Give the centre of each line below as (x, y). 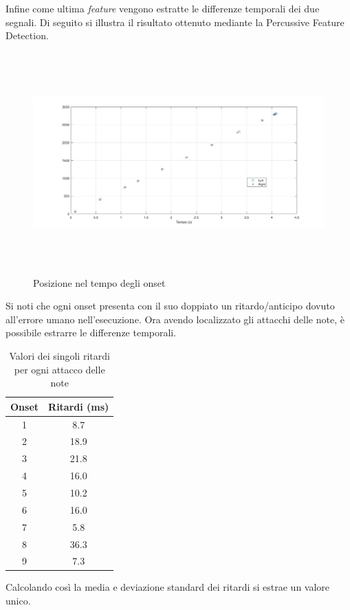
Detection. (27, 35)
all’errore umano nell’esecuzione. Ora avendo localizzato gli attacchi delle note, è (175, 319)
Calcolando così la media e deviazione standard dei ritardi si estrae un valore (168, 587)
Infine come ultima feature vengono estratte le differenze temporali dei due (163, 8)
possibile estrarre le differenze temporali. (91, 333)
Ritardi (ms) (79, 406)
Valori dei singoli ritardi (59, 356)
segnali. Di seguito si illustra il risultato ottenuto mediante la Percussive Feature (175, 22)
